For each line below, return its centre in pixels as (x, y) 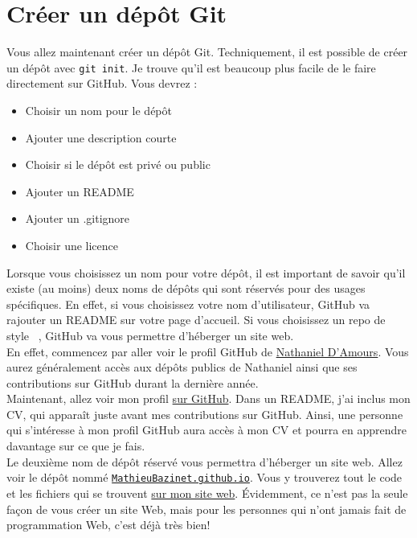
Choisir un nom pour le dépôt (98, 110)
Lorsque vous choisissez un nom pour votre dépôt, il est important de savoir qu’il (206, 272)
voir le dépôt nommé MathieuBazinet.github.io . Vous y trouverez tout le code (204, 477)
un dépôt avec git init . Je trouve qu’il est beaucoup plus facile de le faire (191, 67)
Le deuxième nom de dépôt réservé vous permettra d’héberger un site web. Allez (204, 461)
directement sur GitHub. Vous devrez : (102, 83)
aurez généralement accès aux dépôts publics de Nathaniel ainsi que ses (182, 367)
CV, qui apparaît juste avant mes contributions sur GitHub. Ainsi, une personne (205, 414)
